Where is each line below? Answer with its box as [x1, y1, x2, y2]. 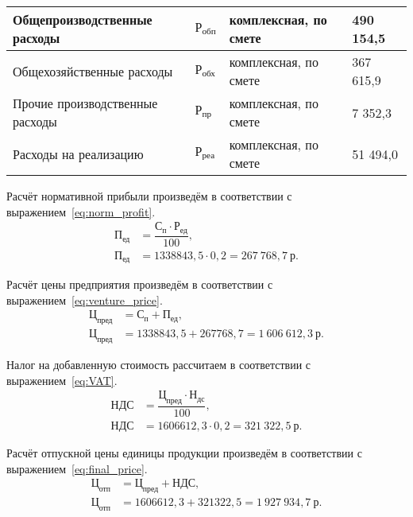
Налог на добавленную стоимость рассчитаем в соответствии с [6, 356, 311, 373]
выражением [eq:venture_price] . [6, 291, 163, 308]
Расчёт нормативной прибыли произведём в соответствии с [6, 188, 292, 204]
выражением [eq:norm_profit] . [6, 203, 156, 220]
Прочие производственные [13, 94, 158, 112]
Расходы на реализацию [13, 144, 144, 163]
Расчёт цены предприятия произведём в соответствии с [6, 276, 273, 293]
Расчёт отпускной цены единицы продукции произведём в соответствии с [6, 445, 362, 461]
